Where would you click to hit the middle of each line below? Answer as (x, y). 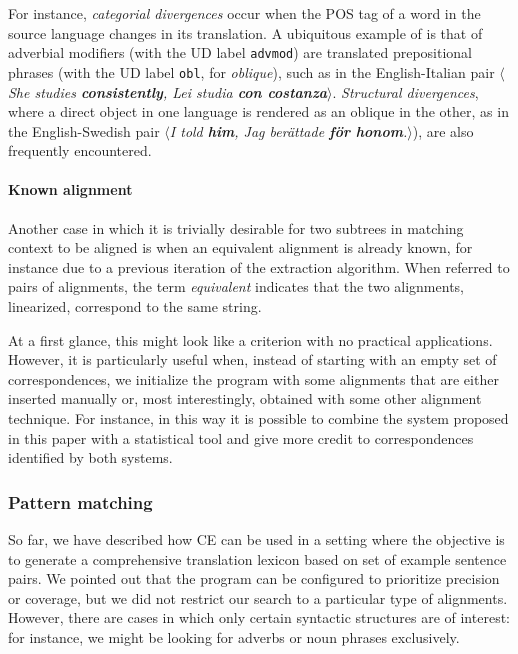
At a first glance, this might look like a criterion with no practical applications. (250, 339)
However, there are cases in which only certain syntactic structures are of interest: (259, 617)
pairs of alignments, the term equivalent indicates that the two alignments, (236, 286)
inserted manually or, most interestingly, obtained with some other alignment (245, 398)
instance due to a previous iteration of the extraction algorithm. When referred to (259, 266)
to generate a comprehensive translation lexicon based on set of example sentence (257, 558)
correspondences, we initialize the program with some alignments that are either (253, 378)
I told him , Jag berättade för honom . (288, 130)
